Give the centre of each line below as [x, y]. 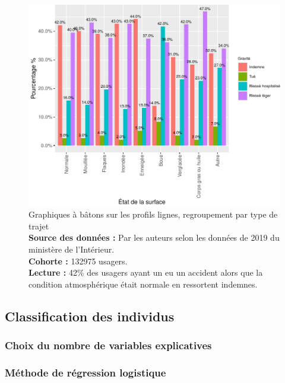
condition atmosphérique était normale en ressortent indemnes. [143, 284]
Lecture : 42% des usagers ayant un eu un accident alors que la [146, 272]
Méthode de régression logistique [85, 372]
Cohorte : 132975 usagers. [78, 261]
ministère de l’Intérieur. [72, 249]
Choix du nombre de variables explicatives [108, 345]
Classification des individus [90, 316]
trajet [39, 226]
